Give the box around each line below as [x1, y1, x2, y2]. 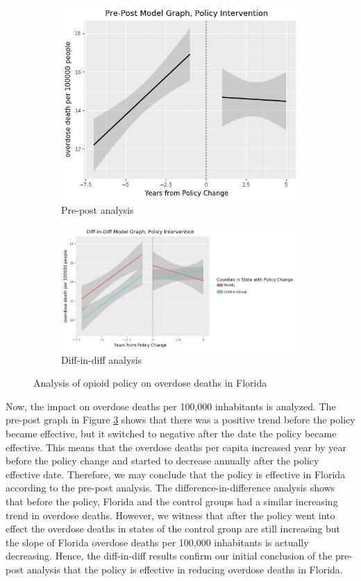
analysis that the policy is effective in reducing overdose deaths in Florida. [26, 562, 343, 576]
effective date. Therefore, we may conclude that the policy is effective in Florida [6, 466, 346, 481]
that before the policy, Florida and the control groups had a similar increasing [6, 494, 338, 508]
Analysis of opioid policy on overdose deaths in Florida [33, 376, 267, 390]
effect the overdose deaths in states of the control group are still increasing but [6, 521, 341, 536]
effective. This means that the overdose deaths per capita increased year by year [6, 439, 346, 454]
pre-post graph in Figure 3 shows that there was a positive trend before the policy [6, 412, 355, 427]
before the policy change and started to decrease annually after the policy [6, 453, 319, 468]
